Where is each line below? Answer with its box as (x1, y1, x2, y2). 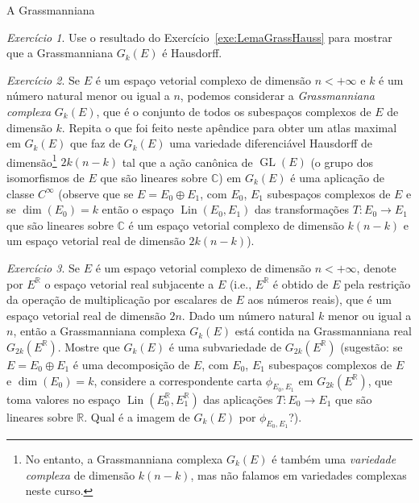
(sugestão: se (340, 338, 403, 355)
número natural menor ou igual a (6, 87, 170, 104)
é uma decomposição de (73, 355, 190, 372)
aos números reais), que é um (247, 291, 392, 308)
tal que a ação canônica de (122, 153, 253, 170)
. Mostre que (57, 338, 120, 355)
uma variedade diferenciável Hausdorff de (169, 135, 372, 152)
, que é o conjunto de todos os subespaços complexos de (96, 102, 371, 119)
